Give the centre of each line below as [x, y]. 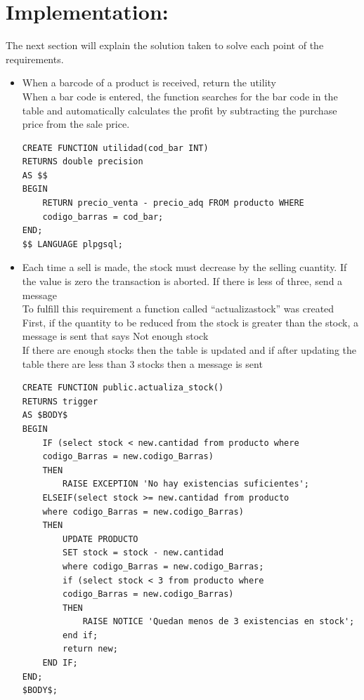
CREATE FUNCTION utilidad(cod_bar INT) [115, 148]
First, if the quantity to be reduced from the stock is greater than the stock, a [190, 322]
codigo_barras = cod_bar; [103, 217]
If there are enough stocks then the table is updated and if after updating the [189, 350]
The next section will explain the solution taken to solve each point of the [165, 45]
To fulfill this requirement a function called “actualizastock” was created [178, 309]
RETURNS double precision [83, 162]
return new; [90, 649]
